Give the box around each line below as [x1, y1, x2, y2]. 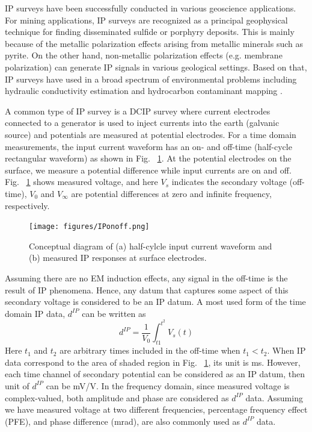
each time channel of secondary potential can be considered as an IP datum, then [5, 368, 305, 380]
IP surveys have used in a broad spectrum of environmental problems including [5, 72, 297, 85]
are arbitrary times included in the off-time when [60, 344, 240, 357]
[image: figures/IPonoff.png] [29, 222, 150, 231]
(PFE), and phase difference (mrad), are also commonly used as [5, 415, 240, 427]
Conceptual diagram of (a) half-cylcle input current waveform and [29, 239, 272, 252]
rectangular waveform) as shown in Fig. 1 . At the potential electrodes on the [5, 152, 292, 164]
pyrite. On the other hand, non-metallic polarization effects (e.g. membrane [5, 49, 283, 61]
